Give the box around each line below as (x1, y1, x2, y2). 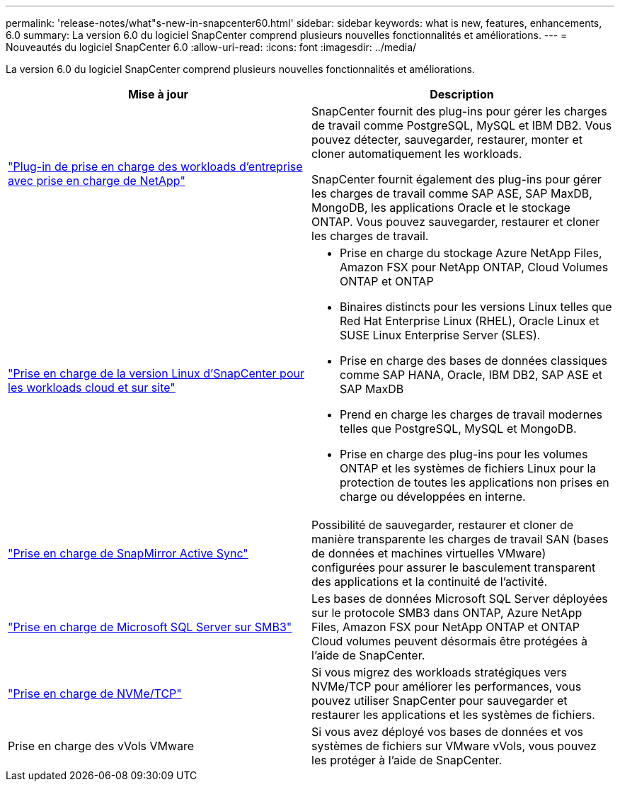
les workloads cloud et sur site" (8, 380, 176, 395)
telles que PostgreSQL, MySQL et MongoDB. (340, 421, 577, 436)
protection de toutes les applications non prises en (340, 475, 609, 489)
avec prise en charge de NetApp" (8, 174, 185, 188)
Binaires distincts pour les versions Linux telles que (340, 300, 612, 314)
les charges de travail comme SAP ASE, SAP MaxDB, (311, 186, 592, 200)
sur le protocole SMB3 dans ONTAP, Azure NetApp (311, 606, 582, 620)
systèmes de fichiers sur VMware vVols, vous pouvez (311, 739, 597, 753)
